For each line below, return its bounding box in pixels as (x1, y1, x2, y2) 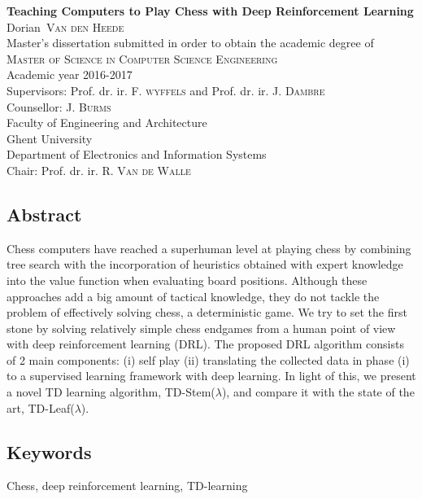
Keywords (7, 439, 92, 464)
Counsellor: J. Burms (7, 98, 111, 115)
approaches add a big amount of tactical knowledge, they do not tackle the (7, 287, 380, 304)
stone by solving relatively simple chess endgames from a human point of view (7, 319, 396, 336)
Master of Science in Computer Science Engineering (7, 50, 278, 67)
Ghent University (7, 129, 93, 147)
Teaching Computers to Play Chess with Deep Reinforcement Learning (7, 2, 414, 19)
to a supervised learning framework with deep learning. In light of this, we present (7, 367, 416, 384)
